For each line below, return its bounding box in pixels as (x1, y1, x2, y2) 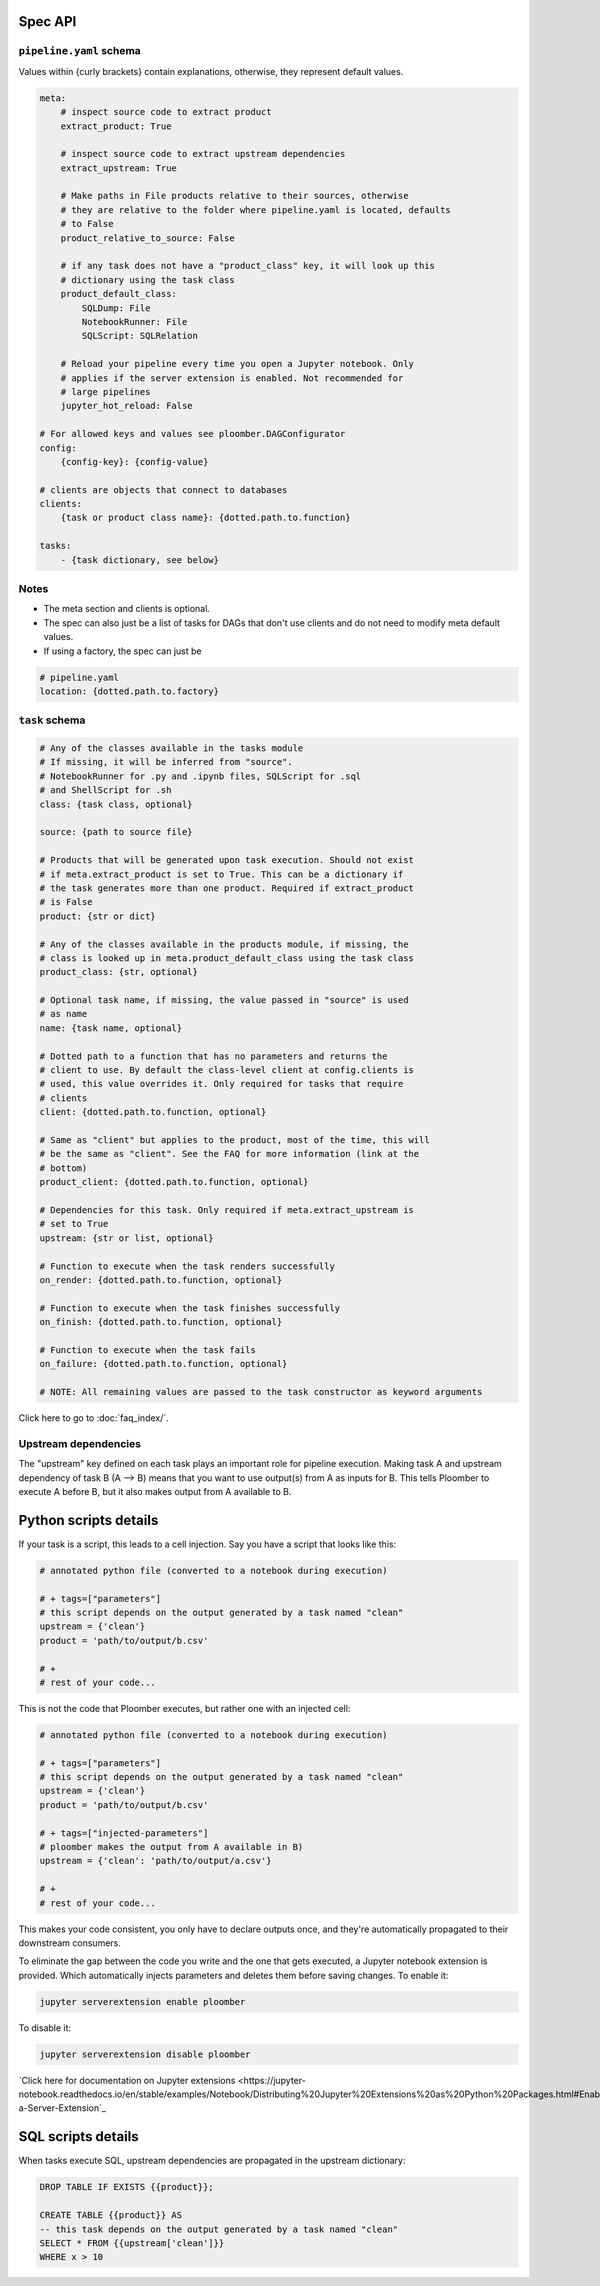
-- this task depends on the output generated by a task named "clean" (39, 2223, 399, 2235)
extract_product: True (60, 120, 172, 132)
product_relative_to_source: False (60, 232, 235, 244)
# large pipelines (60, 386, 151, 397)
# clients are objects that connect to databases (39, 484, 288, 495)
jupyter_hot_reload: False (60, 400, 194, 412)
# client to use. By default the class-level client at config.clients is (39, 1065, 415, 1076)
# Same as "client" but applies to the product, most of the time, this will (39, 1135, 430, 1145)
